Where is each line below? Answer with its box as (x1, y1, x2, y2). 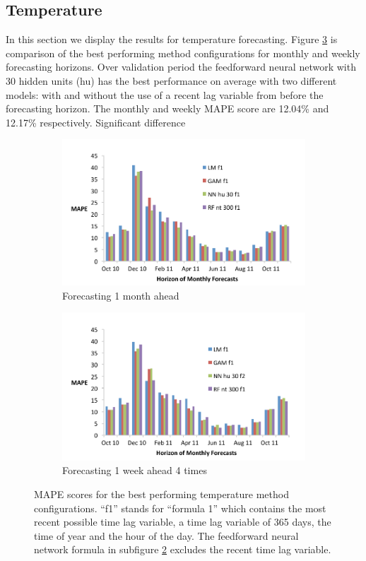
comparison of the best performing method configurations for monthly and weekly (6, 45, 360, 60)
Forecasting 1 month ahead (62, 288, 179, 302)
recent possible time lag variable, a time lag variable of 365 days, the (34, 514, 331, 529)
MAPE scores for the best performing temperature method (34, 486, 289, 501)
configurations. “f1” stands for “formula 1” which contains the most (34, 500, 326, 515)
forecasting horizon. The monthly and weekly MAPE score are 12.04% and (6, 101, 329, 116)
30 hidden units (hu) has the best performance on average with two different (6, 73, 337, 88)
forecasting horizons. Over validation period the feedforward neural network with (6, 59, 356, 74)
